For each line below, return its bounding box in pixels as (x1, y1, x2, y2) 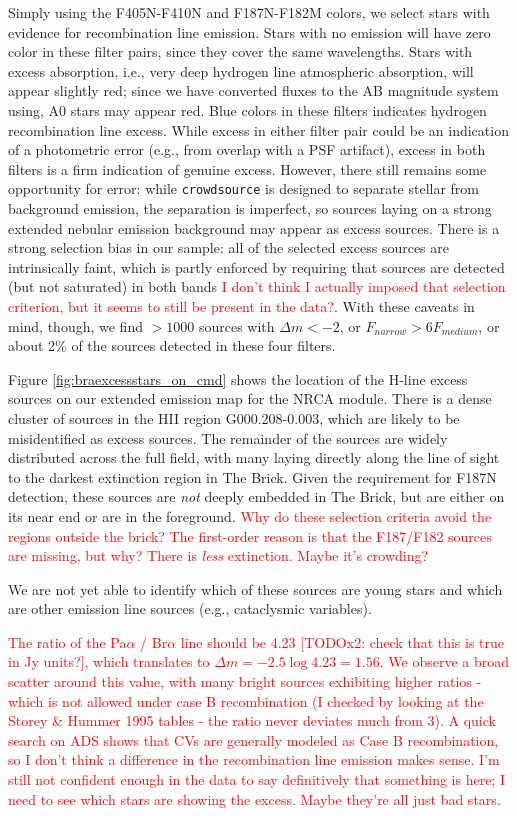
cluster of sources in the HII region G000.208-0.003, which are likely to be (8, 407, 460, 428)
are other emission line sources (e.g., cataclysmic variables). (8, 598, 372, 619)
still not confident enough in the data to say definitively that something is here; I (8, 769, 505, 790)
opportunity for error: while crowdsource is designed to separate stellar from (8, 178, 480, 199)
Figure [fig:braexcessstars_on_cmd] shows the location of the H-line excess (8, 368, 468, 389)
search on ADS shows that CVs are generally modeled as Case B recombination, (8, 729, 499, 750)
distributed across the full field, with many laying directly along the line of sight (8, 447, 500, 468)
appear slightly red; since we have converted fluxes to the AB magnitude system (8, 80, 499, 101)
